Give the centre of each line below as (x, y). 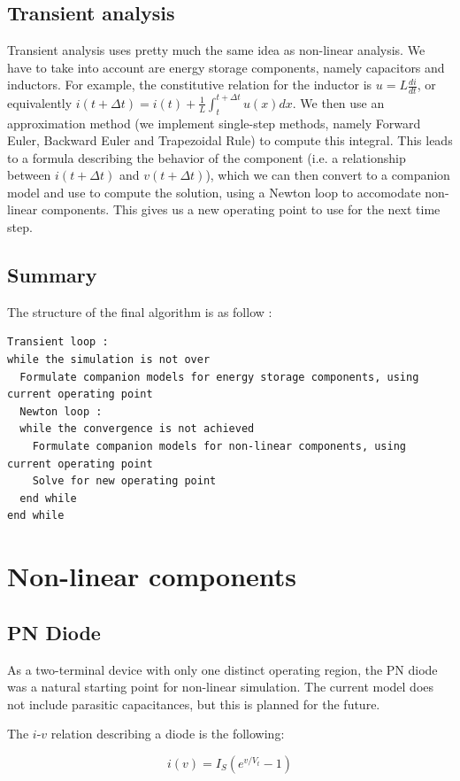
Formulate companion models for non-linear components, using (219, 447)
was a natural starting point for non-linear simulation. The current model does (221, 687)
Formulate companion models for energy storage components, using (219, 377)
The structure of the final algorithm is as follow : (140, 311)
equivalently (40, 102)
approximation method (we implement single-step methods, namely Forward (214, 123)
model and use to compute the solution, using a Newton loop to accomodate (214, 192)
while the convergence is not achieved (137, 429)
